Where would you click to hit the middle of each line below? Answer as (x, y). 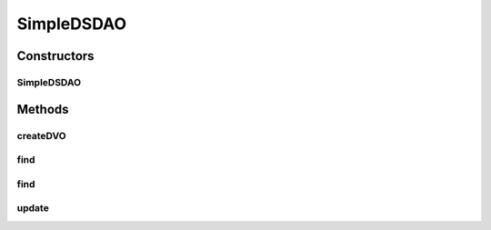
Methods (43, 109)
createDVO (42, 135)
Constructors (55, 56)
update (33, 208)
